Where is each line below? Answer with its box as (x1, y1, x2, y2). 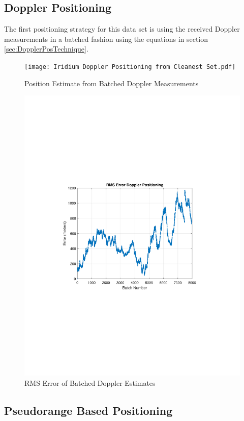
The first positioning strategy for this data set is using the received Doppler (4, 23, 240, 34)
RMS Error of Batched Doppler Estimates (24, 377, 156, 388)
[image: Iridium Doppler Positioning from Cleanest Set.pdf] (24, 63, 236, 70)
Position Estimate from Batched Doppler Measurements (24, 78, 199, 88)
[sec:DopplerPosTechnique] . (4, 43, 88, 54)
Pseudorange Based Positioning (4, 402, 173, 418)
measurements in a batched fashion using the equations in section (4, 33, 208, 44)
